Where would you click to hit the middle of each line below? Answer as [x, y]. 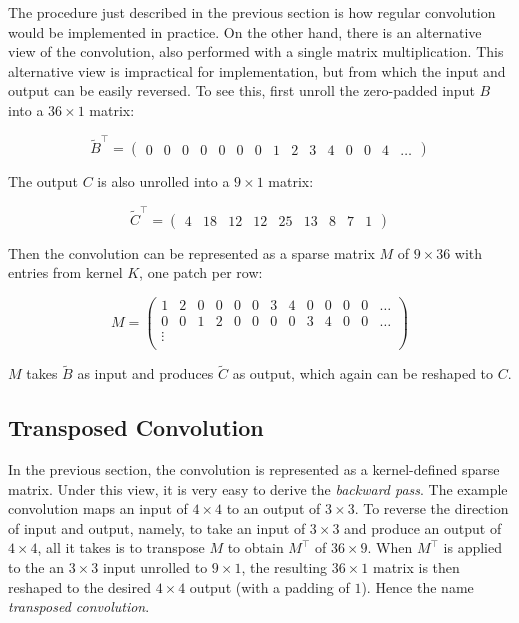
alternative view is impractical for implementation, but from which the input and [257, 70]
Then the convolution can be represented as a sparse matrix [191, 252]
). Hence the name [417, 586]
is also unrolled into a [163, 181]
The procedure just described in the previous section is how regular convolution [252, 12]
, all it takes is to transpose [121, 547]
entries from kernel [65, 272]
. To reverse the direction [431, 508]
